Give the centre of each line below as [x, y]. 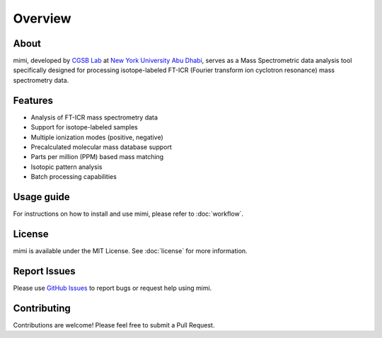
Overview [42, 18]
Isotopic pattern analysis [66, 167]
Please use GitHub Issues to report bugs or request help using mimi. [112, 288]
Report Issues [44, 271]
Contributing [42, 308]
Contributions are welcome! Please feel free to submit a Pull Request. [114, 325]
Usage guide [41, 197]
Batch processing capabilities [74, 177]
